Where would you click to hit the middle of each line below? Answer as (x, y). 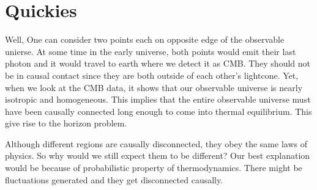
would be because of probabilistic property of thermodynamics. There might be (154, 168)
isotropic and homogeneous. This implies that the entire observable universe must (158, 99)
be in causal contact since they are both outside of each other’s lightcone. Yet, (152, 75)
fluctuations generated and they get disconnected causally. (114, 179)
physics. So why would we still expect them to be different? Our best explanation (158, 155)
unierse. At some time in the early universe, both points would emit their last (151, 51)
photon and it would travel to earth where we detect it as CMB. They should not (158, 63)
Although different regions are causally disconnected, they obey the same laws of (156, 143)
